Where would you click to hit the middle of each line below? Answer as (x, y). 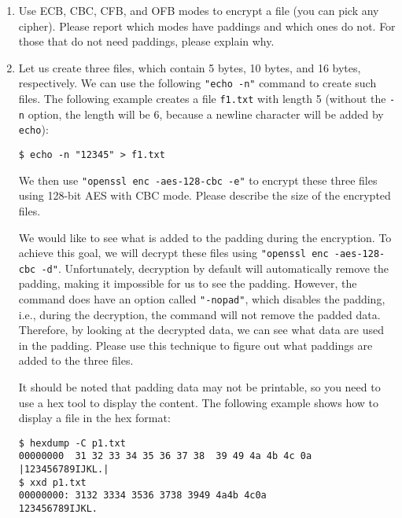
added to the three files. (76, 360)
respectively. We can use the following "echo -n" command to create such (197, 83)
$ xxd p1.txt (52, 482)
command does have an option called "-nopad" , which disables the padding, (202, 299)
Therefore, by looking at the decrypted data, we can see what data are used (201, 330)
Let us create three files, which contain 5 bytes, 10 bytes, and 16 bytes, (190, 67)
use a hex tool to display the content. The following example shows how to (199, 402)
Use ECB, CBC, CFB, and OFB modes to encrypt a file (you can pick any (199, 10)
